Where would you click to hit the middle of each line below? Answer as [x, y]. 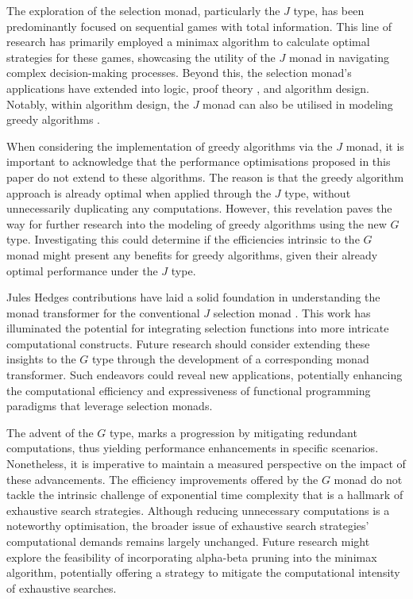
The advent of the [50, 432]
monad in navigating [339, 57]
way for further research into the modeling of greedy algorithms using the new [197, 223]
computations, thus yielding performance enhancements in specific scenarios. [193, 448]
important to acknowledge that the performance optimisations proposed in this [199, 161]
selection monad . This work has [292, 312]
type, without [318, 192]
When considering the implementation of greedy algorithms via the [170, 146]
